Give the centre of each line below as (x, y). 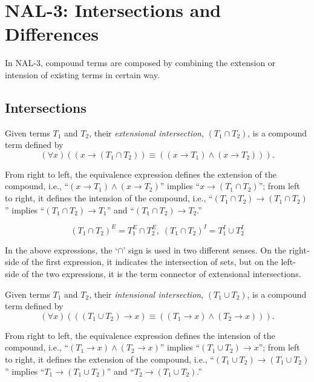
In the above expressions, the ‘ (61, 250)
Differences (52, 34)
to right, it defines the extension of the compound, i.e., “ (110, 359)
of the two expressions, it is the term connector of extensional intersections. (162, 273)
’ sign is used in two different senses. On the (205, 250)
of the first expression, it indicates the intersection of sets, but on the (150, 262)
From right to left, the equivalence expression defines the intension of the (140, 335)
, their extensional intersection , (146, 132)
